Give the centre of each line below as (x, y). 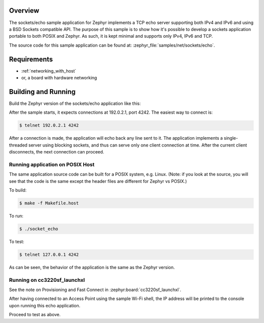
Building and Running (42, 91)
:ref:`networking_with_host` (49, 71)
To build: (18, 190)
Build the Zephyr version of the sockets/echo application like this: (75, 103)
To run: (16, 216)
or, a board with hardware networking (59, 77)
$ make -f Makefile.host (49, 203)
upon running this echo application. (45, 305)
